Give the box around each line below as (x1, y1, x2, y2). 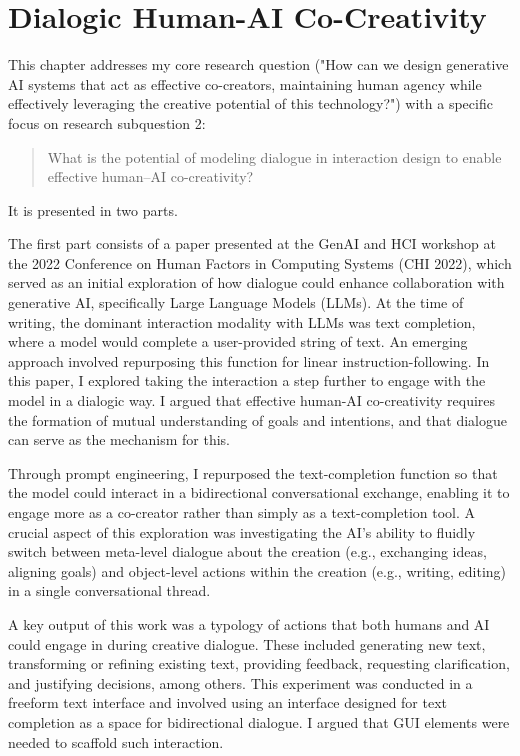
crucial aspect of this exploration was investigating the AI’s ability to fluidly (8, 521, 476, 542)
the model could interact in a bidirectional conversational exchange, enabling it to (8, 482, 510, 503)
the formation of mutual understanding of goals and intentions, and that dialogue (8, 409, 507, 430)
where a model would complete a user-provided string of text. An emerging (8, 331, 468, 352)
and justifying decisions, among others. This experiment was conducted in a (8, 672, 473, 693)
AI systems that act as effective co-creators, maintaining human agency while (8, 73, 482, 94)
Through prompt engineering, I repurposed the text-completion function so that (8, 462, 498, 483)
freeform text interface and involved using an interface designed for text (8, 692, 448, 713)
